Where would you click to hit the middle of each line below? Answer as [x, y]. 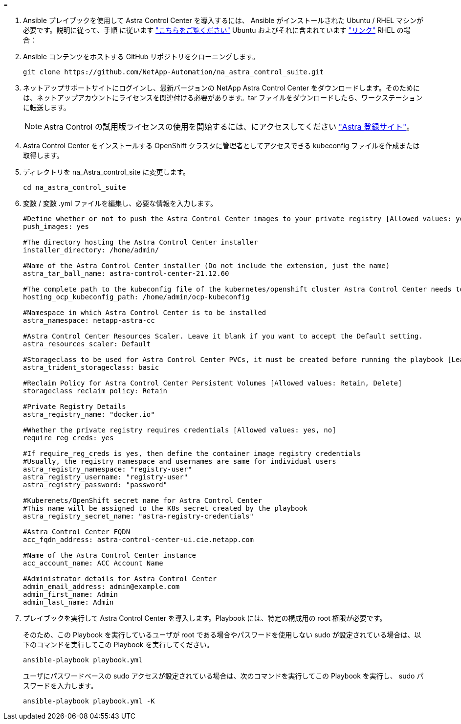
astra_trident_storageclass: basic [91, 367]
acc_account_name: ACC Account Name [93, 563]
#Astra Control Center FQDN [77, 532]
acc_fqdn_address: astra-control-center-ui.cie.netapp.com [139, 540]
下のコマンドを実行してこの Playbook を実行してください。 [118, 645]
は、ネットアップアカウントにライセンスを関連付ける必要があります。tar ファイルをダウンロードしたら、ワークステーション [223, 98]
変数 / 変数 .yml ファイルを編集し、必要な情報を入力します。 [120, 203]
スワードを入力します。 [60, 686]
